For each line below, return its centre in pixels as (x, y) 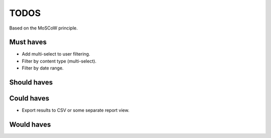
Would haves (30, 124)
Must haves (28, 42)
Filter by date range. (43, 68)
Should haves (31, 82)
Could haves (29, 98)
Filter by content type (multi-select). (59, 61)
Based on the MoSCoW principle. (43, 28)
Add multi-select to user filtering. (56, 54)
